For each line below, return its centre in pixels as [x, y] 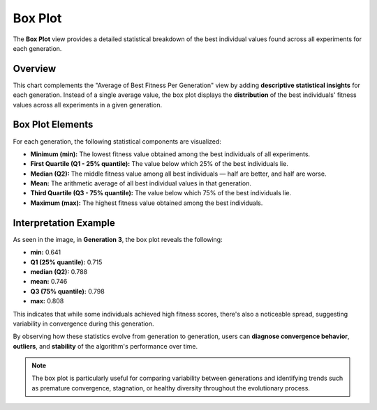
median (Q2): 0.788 [59, 271]
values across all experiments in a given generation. [88, 105]
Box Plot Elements [53, 124]
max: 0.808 [47, 301]
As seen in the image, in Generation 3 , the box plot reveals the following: [118, 239]
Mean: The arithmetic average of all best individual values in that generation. [141, 183]
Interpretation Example [64, 223]
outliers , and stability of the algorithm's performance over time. [105, 346]
